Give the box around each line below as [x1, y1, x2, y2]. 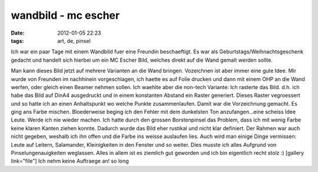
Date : [11, 29, 25, 36]
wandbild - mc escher [11, 9, 120, 22]
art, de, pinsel [57, 37, 91, 44]
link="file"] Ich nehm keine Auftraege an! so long [11, 157, 129, 164]
